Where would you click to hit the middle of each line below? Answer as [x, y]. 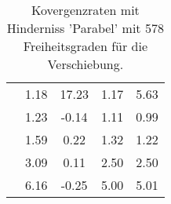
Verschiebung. [85, 64]
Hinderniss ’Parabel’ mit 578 [85, 28]
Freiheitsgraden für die [85, 46]
